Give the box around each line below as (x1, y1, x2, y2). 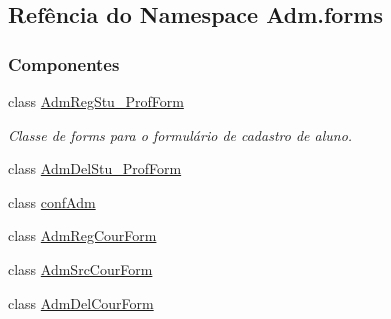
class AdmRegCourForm (8, 225, 157, 246)
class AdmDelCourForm (8, 292, 154, 313)
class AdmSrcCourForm (8, 258, 153, 279)
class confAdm (8, 191, 96, 212)
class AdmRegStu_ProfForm (8, 91, 184, 111)
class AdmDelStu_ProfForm (8, 158, 182, 179)
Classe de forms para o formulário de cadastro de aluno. (8, 124, 353, 145)
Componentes (8, 51, 120, 76)
